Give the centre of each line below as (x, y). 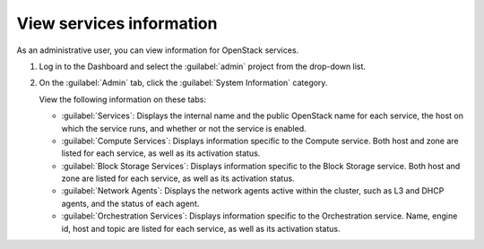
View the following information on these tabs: (122, 99)
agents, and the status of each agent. (130, 203)
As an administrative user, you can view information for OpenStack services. (158, 50)
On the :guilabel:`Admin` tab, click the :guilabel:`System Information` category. (183, 83)
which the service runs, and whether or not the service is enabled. (184, 128)
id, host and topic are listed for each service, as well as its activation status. (201, 228)
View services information (117, 23)
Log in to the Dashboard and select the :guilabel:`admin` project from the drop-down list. (203, 66)
